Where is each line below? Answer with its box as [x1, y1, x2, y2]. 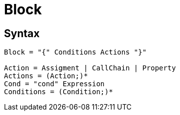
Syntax [4, 27, 40, 40]
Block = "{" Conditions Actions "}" [4, 48, 147, 57]
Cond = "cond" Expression [4, 80, 105, 88]
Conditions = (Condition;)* [4, 88, 113, 96]
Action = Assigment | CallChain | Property [4, 64, 176, 72]
